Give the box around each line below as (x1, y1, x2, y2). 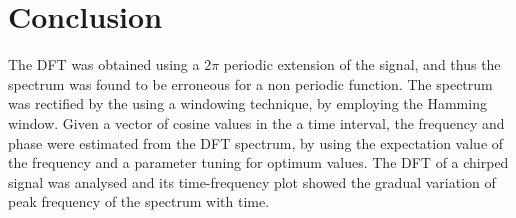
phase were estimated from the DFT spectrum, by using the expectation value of (8, 132, 504, 153)
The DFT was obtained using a (8, 54, 200, 75)
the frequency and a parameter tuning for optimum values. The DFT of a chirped (8, 152, 509, 173)
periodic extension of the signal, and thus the (223, 54, 501, 75)
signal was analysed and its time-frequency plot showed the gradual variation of (8, 171, 496, 192)
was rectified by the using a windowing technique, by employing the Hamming (8, 93, 487, 114)
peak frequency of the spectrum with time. (8, 191, 270, 212)
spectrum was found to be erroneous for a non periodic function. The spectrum (8, 73, 493, 94)
